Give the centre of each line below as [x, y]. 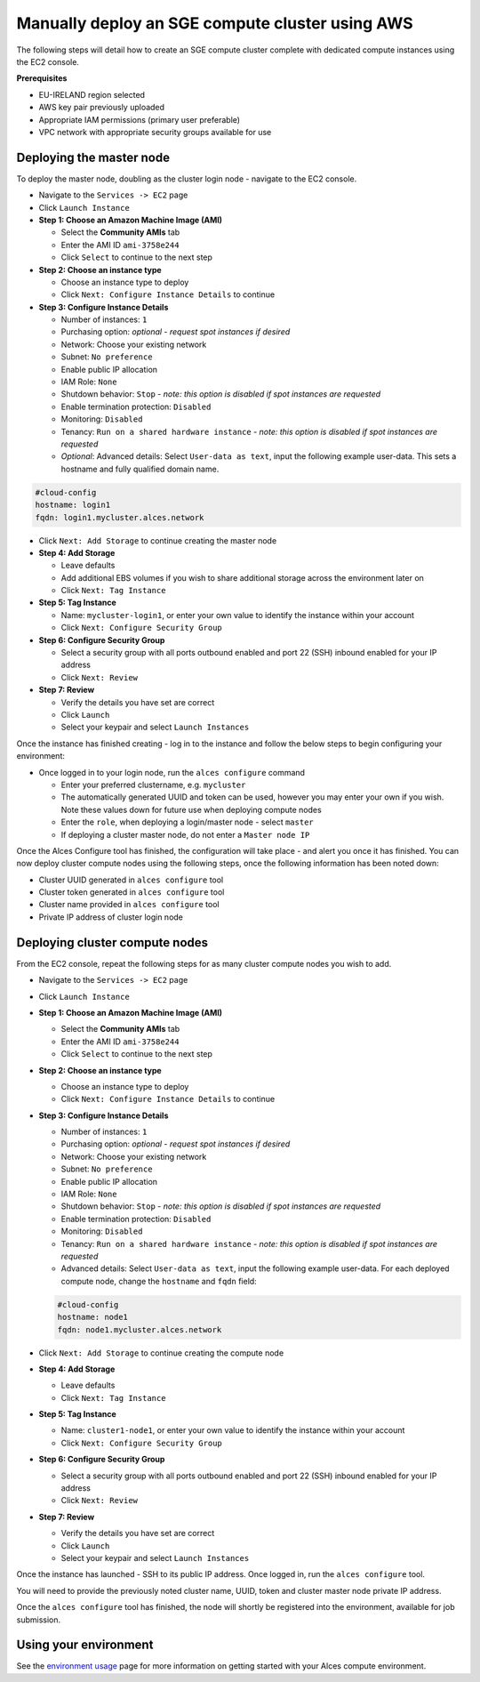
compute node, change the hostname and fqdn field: [159, 1281]
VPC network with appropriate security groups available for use [155, 132]
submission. [39, 1620]
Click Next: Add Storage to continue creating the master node [158, 540]
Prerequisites [42, 78]
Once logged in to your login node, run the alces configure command [172, 772]
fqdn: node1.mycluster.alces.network [140, 1329]
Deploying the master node [93, 157]
